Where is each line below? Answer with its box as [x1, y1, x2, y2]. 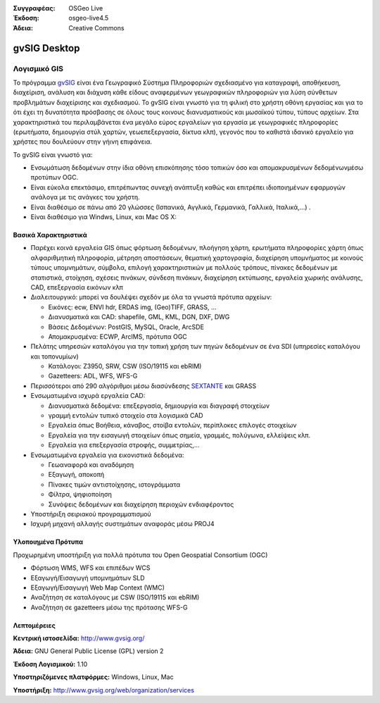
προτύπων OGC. [30, 173, 79, 182]
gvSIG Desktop [13, 42, 80, 54]
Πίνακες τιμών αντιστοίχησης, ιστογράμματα [48, 480, 181, 489]
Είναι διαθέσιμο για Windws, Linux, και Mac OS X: [30, 213, 177, 221]
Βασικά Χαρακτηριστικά [13, 231, 87, 239]
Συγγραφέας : [13, 4, 56, 12]
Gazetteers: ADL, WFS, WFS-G [48, 372, 138, 380]
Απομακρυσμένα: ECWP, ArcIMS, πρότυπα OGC [48, 332, 188, 341]
